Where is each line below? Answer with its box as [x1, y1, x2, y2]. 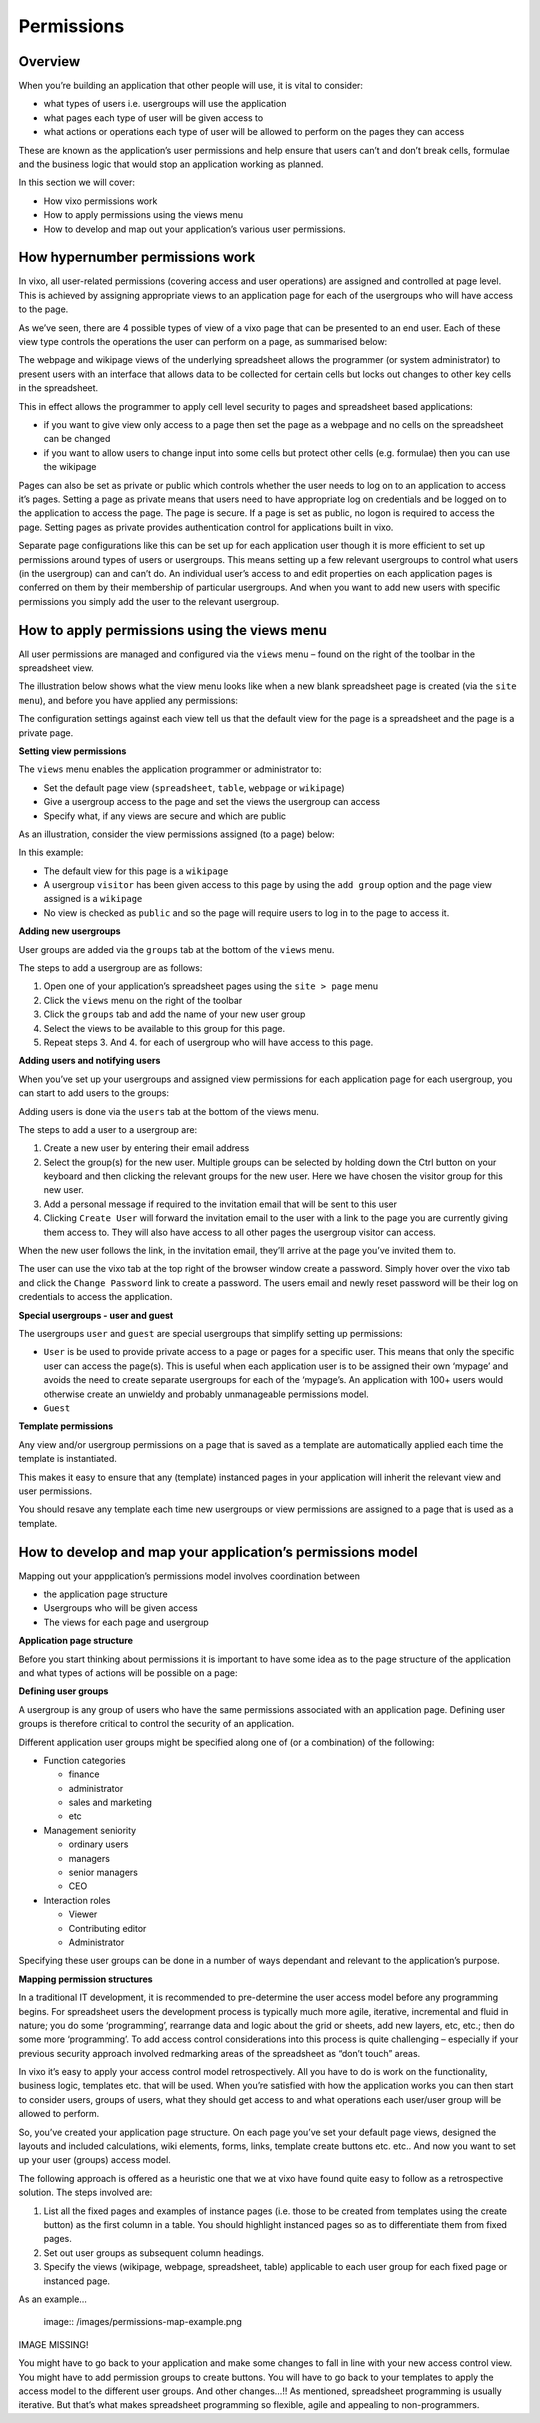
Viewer [68, 1908, 98, 1920]
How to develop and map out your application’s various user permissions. [43, 223, 346, 235]
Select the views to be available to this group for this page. [43, 1022, 286, 1034]
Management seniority [43, 1824, 137, 1836]
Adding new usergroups [18, 925, 121, 937]
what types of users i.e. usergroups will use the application [43, 98, 287, 110]
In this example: [18, 846, 84, 859]
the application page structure [43, 1588, 169, 1600]
